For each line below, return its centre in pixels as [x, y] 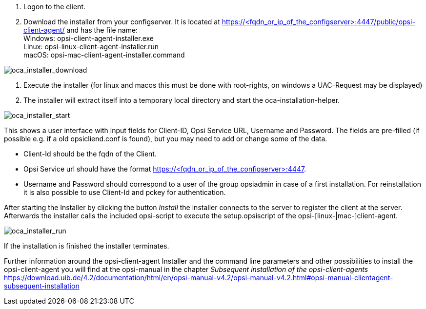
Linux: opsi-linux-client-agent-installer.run [91, 47]
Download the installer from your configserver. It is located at [122, 22]
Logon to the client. [55, 7]
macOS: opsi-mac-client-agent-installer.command [104, 55]
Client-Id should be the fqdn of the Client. [90, 154]
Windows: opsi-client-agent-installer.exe [89, 38]
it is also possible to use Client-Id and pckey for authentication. [125, 192]
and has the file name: [102, 30]
